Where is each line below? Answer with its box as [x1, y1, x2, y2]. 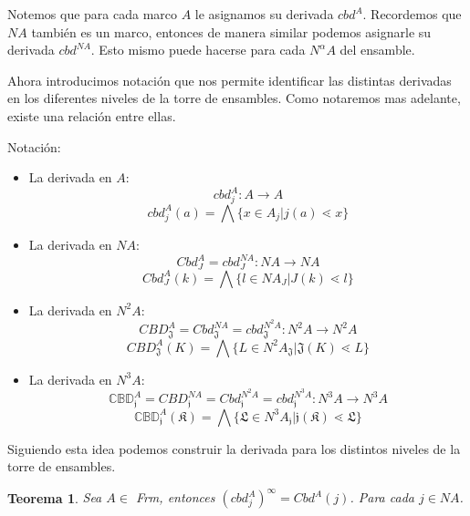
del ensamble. [339, 40, 415, 59]
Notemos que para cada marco [7, 5, 178, 23]
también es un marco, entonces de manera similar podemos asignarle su [31, 22, 432, 41]
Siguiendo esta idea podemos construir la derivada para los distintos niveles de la [7, 439, 461, 458]
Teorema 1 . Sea [7, 488, 102, 507]
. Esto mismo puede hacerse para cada [90, 40, 306, 59]
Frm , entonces [135, 488, 215, 507]
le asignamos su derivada [194, 5, 334, 23]
